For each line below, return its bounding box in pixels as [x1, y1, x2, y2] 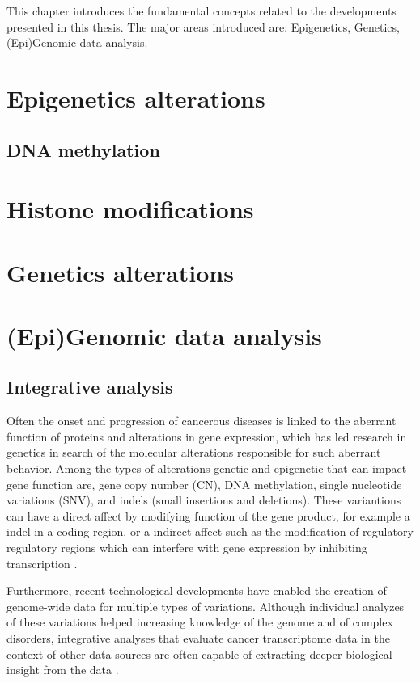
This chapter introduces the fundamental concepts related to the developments [6, 2, 397, 19]
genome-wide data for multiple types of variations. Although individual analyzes [6, 597, 405, 614]
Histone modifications [6, 192, 254, 226]
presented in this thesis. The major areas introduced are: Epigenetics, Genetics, [6, 18, 400, 35]
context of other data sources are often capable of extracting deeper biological [6, 645, 392, 662]
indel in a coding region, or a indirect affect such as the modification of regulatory [6, 523, 414, 540]
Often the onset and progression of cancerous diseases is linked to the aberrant [6, 412, 397, 429]
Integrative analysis [6, 374, 173, 399]
